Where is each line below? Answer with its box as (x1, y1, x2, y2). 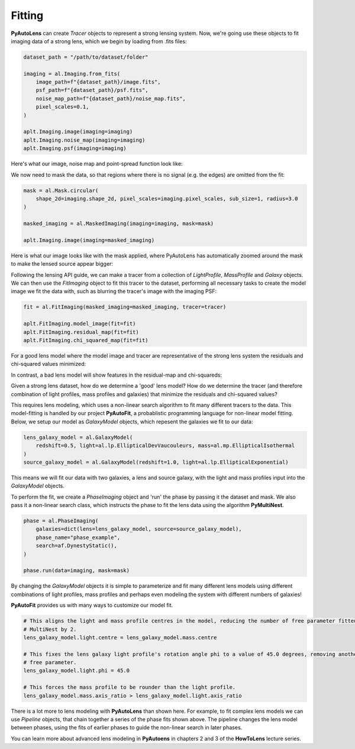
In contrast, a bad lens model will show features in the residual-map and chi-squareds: (11, 371, 222, 378)
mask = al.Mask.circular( (23, 187, 99, 194)
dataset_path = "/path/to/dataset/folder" (23, 53, 149, 60)
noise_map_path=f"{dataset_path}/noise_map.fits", (35, 95, 186, 102)
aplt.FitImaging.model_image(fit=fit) (23, 320, 136, 327)
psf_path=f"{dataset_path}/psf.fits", (35, 87, 149, 94)
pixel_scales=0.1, (35, 104, 89, 110)
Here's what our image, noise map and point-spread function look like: (11, 160, 183, 167)
